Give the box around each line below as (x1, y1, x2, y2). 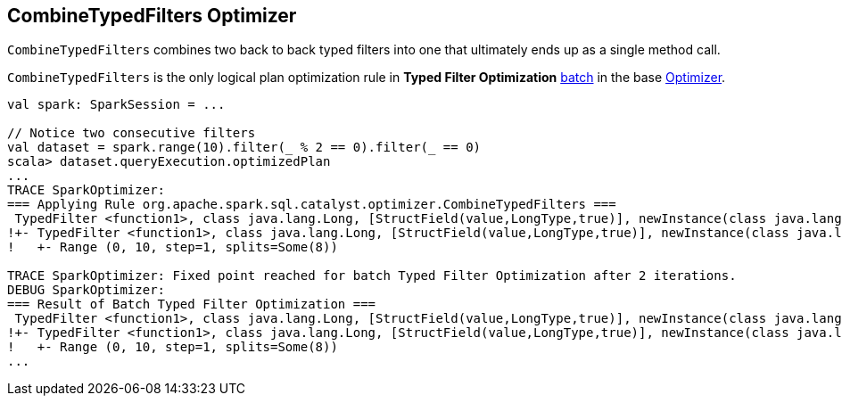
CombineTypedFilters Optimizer (7, 4, 297, 27)
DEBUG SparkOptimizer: (7, 283, 166, 298)
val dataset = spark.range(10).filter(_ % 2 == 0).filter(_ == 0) (7, 140, 482, 155)
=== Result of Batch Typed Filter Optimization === (7, 297, 376, 312)
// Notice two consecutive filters (7, 126, 256, 141)
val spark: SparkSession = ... (7, 97, 226, 112)
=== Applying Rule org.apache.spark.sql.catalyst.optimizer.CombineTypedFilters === (7, 197, 616, 212)
